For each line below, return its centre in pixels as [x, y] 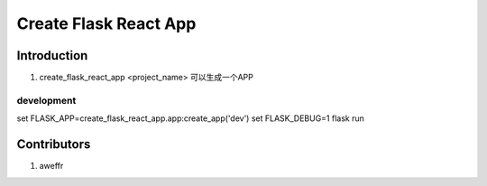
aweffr [51, 166]
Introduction [52, 56]
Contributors [54, 144]
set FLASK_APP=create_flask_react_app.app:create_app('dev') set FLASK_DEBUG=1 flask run [190, 118]
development [46, 100]
